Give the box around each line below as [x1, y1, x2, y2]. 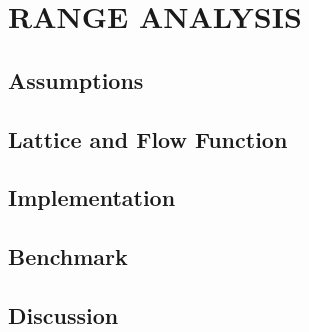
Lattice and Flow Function [8, 123, 288, 154]
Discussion [8, 299, 119, 330]
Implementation [8, 182, 176, 213]
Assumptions [8, 64, 144, 95]
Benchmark [8, 241, 128, 272]
